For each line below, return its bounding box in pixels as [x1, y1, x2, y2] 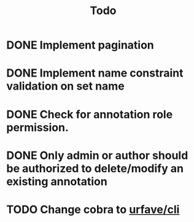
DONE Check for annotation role [6, 107, 173, 121]
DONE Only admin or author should [6, 148, 188, 163]
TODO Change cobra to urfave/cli [6, 202, 180, 216]
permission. [6, 120, 69, 134]
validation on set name [6, 79, 125, 93]
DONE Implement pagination [6, 38, 155, 52]
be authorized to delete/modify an [6, 161, 184, 175]
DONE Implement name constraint [6, 66, 184, 80]
